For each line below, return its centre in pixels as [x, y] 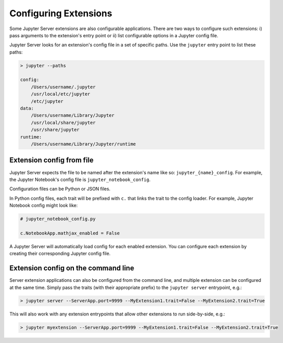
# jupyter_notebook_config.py [58, 219]
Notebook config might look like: [44, 205]
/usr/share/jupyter [55, 130]
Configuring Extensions [61, 13]
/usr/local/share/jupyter [63, 123]
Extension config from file [52, 160]
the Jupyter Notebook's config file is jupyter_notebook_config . [80, 179]
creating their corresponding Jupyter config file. [60, 254]
